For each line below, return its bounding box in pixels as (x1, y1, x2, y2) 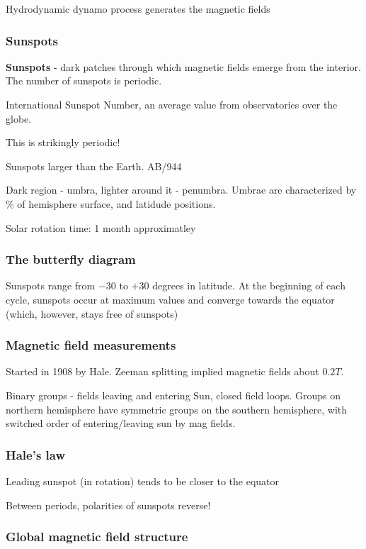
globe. (6, 111, 32, 126)
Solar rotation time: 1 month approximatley (6, 220, 196, 235)
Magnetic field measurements (6, 336, 176, 354)
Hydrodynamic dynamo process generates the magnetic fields (6, 1, 270, 16)
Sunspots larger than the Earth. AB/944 (6, 158, 182, 173)
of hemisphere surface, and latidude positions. (17, 196, 216, 211)
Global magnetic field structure (6, 528, 188, 545)
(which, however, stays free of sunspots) (6, 306, 178, 321)
